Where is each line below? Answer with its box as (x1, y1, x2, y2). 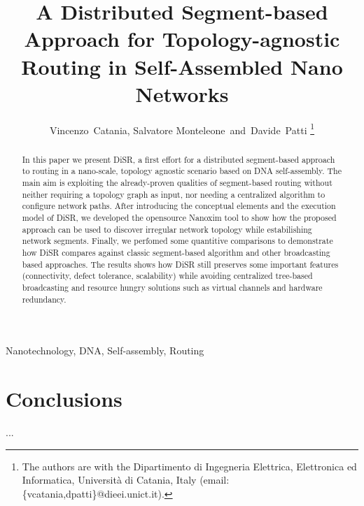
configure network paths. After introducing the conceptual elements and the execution (22, 200, 336, 212)
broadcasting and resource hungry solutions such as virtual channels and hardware (22, 281, 323, 293)
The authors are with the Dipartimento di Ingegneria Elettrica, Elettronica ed (22, 458, 357, 473)
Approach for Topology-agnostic (24, 24, 340, 53)
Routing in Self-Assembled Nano (21, 52, 343, 80)
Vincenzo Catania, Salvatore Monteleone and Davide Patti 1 (49, 120, 315, 137)
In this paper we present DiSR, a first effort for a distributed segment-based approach (22, 153, 335, 165)
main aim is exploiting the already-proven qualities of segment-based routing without (22, 177, 332, 189)
